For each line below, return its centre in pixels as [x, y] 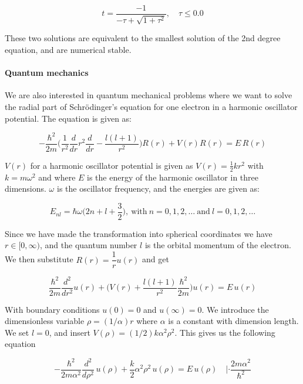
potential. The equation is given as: [68, 118]
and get [156, 259]
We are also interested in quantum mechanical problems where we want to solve [149, 95]
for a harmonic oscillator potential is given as [112, 165]
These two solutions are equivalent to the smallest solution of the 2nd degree [143, 38]
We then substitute [39, 259]
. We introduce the [235, 309]
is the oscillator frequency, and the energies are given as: [158, 188]
